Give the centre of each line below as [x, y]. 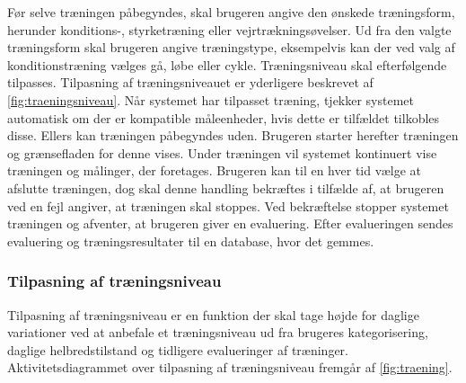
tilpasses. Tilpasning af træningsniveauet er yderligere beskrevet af [190, 82]
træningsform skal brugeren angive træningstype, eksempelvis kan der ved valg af [231, 47]
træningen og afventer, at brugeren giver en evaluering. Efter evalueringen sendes [230, 223]
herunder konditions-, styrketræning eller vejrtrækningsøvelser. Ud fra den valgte [229, 29]
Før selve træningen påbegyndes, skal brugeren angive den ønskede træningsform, [231, 12]
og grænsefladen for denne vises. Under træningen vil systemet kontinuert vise [222, 152]
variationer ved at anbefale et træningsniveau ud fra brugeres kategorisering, [218, 332]
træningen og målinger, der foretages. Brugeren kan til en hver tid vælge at [214, 170]
